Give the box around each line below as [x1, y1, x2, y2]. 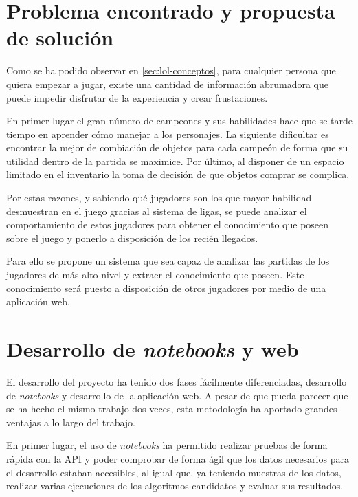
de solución [6, 23, 114, 52]
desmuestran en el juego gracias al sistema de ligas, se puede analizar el [6, 203, 307, 218]
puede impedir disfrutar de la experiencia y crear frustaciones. [6, 90, 268, 104]
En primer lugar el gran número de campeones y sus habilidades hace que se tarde [6, 113, 353, 128]
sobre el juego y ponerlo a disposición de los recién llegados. [6, 230, 258, 245]
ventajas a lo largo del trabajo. [6, 415, 136, 429]
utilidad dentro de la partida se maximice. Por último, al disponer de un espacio [6, 153, 344, 168]
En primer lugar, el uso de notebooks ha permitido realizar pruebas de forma [6, 438, 328, 452]
